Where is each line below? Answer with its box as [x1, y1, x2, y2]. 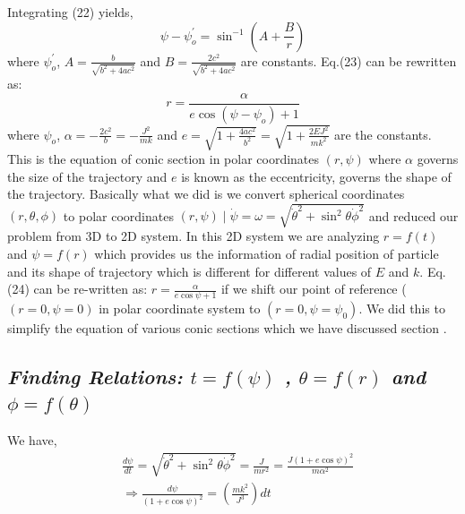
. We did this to [358, 299, 445, 318]
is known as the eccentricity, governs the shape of [181, 167, 452, 185]
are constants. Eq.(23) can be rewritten [240, 51, 457, 70]
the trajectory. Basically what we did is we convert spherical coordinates [7, 184, 405, 203]
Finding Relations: [7, 363, 183, 390]
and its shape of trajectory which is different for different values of [7, 261, 372, 280]
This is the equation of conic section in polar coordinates [7, 150, 320, 168]
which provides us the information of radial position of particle [94, 244, 439, 262]
